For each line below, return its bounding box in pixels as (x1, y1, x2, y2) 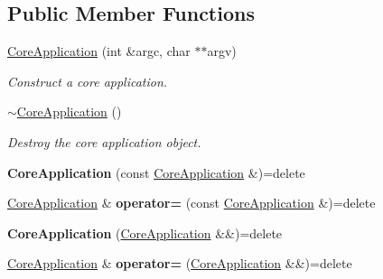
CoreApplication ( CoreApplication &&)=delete (7, 223, 283, 242)
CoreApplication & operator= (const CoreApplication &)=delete (7, 193, 376, 212)
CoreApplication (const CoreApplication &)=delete (7, 163, 305, 181)
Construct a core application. (7, 71, 168, 90)
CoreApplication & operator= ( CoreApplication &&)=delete (7, 254, 352, 273)
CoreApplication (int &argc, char (7, 42, 191, 60)
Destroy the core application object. (7, 132, 201, 151)
